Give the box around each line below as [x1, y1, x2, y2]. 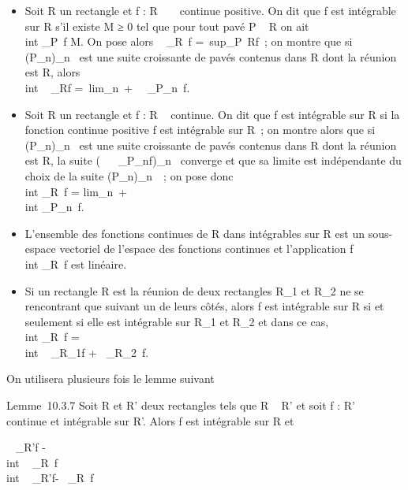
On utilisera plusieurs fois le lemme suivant [6, 370, 215, 387]
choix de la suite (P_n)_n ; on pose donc [24, 167, 234, 184]
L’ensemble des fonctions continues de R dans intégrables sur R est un [24, 225, 365, 241]
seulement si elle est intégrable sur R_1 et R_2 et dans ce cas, [24, 313, 329, 329]
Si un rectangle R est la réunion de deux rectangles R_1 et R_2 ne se [24, 282, 364, 299]
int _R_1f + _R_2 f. [24, 343, 149, 360]
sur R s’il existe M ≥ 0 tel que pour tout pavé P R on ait [24, 17, 309, 34]
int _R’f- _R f [6, 470, 94, 486]
